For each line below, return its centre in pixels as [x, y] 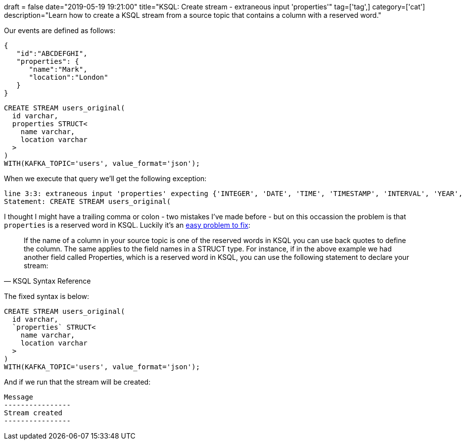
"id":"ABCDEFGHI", [52, 53]
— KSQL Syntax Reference [47, 281]
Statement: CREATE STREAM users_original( [88, 201]
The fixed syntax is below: [47, 296]
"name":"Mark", [58, 69]
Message [19, 397]
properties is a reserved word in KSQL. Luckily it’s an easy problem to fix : [127, 225]
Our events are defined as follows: [60, 30]
